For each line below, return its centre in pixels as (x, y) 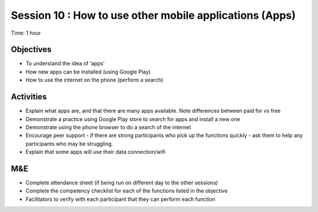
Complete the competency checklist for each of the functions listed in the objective (127, 191)
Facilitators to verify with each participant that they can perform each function (120, 199)
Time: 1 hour (26, 33)
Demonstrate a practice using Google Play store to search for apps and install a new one (133, 119)
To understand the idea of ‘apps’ (65, 63)
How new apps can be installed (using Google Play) (88, 72)
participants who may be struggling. (69, 143)
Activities (29, 97)
